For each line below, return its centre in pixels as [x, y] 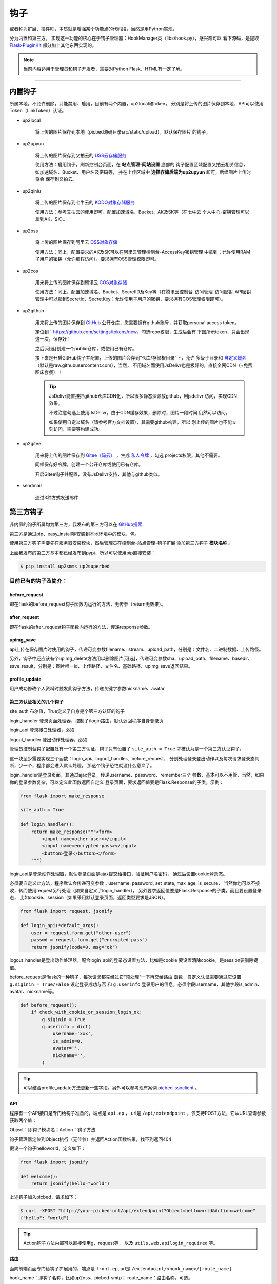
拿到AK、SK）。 [51, 219]
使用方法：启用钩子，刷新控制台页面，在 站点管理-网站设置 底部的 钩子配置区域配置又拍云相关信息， [142, 165]
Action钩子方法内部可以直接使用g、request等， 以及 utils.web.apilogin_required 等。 [121, 1243]
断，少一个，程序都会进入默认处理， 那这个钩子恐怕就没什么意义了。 [82, 765]
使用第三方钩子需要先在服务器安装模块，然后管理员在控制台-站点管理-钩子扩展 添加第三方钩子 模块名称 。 [121, 543]
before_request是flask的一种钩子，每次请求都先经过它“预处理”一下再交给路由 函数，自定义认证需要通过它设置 [125, 977]
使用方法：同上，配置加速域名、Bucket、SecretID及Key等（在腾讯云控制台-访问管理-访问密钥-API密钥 [143, 292]
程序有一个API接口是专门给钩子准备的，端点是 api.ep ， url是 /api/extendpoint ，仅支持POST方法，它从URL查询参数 [138, 1113]
